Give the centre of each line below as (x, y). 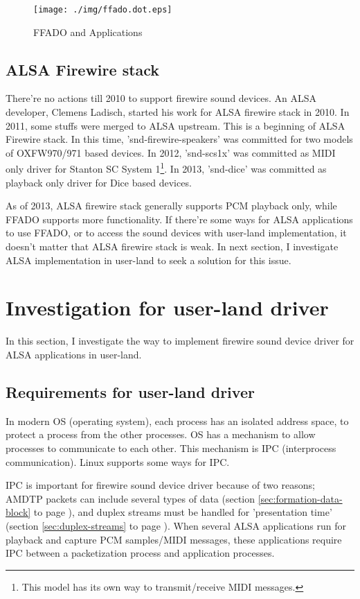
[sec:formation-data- (300, 498)
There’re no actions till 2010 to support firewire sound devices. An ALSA (161, 98)
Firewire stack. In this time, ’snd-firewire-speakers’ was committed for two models (179, 139)
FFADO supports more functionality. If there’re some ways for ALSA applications (179, 219)
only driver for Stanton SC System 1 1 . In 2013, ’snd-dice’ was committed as (166, 168)
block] (18, 512)
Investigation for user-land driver (167, 307)
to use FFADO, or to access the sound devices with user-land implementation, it (176, 233)
